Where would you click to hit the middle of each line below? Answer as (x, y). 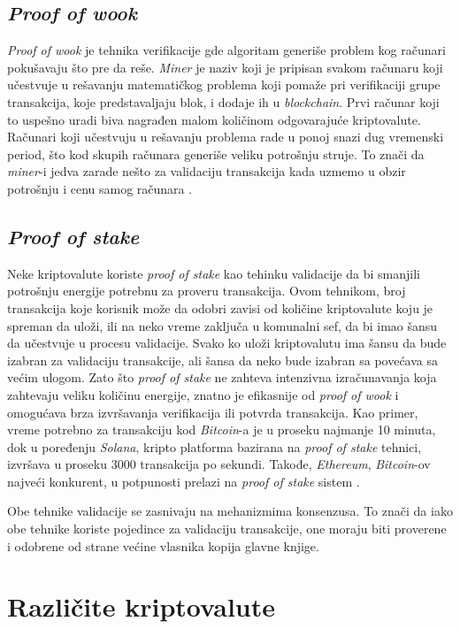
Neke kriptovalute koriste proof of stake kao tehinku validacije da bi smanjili (214, 273)
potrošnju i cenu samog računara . (100, 188)
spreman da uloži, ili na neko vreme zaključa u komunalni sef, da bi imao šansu (222, 325)
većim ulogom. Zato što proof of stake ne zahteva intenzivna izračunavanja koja (222, 377)
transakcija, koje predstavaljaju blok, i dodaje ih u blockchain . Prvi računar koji (223, 101)
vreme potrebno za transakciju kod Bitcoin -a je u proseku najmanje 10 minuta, (222, 430)
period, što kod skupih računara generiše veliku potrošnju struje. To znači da (216, 153)
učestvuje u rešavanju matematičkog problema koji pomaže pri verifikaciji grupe (224, 84)
